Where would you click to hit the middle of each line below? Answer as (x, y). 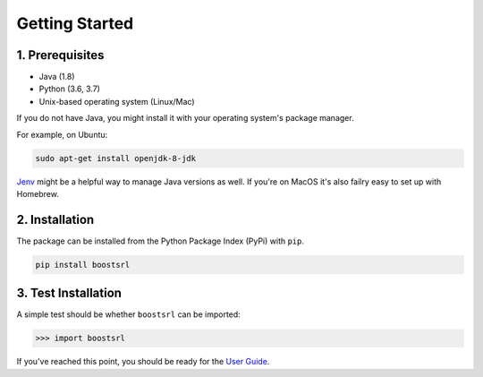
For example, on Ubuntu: (62, 134)
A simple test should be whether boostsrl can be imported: (128, 314)
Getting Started (75, 23)
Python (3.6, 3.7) (69, 89)
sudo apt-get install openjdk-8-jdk (116, 158)
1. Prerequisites (60, 55)
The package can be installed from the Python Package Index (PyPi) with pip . (160, 241)
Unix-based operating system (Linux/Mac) (117, 101)
